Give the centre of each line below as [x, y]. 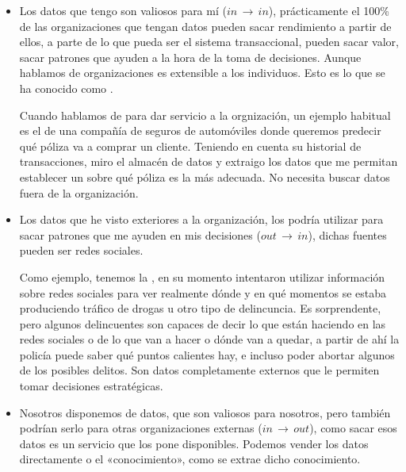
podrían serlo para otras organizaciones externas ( [141, 428]
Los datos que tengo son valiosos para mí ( [123, 10]
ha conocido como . [66, 88]
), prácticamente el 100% [329, 10]
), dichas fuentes [347, 234]
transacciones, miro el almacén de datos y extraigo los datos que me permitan [209, 161]
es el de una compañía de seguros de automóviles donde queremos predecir [200, 130]
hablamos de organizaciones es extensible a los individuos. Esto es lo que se [202, 73]
